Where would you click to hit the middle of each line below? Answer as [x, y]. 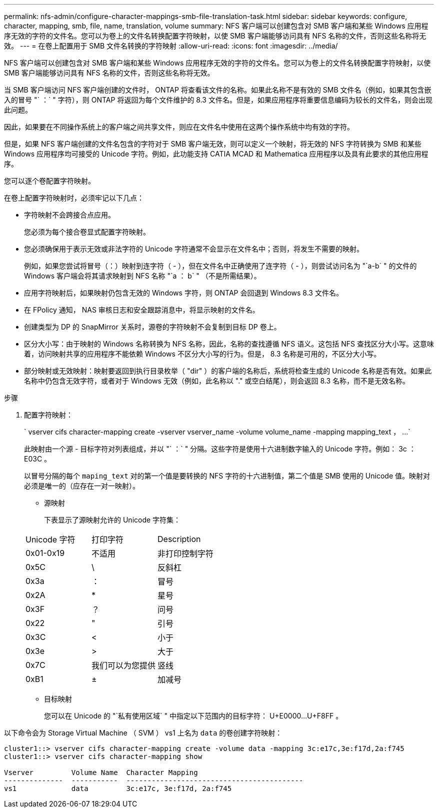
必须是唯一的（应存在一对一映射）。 [82, 486]
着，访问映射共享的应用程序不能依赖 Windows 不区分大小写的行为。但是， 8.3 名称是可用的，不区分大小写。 [202, 354]
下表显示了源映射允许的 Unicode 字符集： [112, 520]
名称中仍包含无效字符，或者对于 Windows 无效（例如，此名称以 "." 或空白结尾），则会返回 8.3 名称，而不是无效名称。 [217, 381]
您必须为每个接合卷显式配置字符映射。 [87, 232]
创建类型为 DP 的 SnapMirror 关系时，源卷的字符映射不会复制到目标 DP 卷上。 [152, 327]
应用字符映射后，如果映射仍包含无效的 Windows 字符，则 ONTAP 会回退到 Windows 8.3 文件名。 [183, 293]
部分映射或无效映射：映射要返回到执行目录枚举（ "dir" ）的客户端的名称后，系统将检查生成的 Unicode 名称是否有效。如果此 [228, 371]
